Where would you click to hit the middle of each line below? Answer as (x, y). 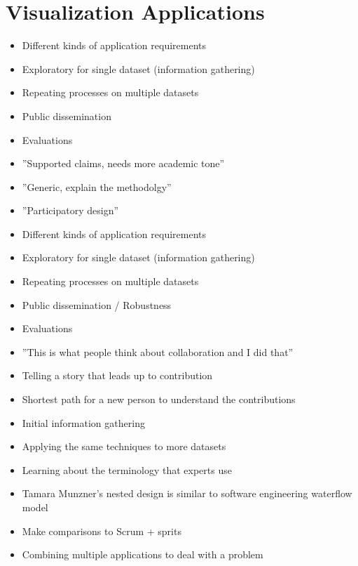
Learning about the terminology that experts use (127, 469)
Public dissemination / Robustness (97, 304)
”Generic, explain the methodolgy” (97, 186)
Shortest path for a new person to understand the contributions (159, 399)
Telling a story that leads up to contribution (117, 375)
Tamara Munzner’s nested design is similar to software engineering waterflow (187, 493)
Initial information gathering (83, 422)
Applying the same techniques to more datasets (124, 446)
